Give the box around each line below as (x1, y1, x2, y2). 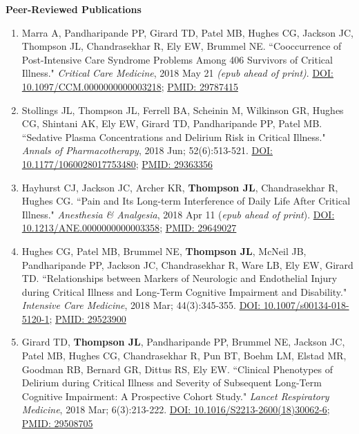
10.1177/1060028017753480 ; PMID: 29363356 (21, 156, 213, 171)
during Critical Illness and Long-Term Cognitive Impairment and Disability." (21, 284, 347, 299)
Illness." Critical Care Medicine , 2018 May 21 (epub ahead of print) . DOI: (21, 66, 333, 80)
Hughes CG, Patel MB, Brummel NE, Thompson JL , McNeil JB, (21, 243, 307, 258)
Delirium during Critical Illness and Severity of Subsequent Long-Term (21, 375, 322, 390)
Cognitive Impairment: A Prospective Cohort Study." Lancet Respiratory (21, 388, 329, 403)
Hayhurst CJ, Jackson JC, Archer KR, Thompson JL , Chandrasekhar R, (21, 180, 338, 194)
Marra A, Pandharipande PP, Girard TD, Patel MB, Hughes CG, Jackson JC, (21, 25, 353, 39)
